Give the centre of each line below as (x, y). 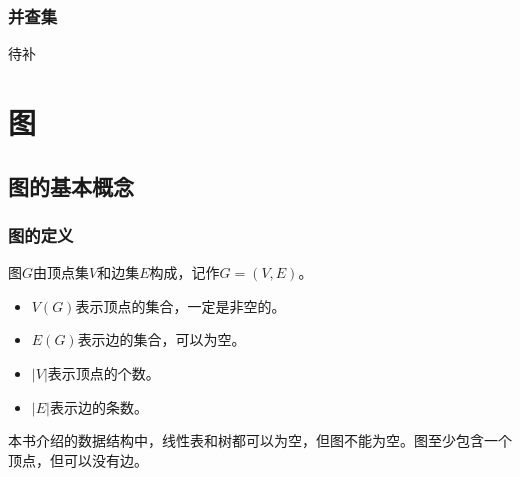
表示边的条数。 (98, 406)
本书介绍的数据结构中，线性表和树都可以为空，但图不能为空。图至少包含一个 (260, 440)
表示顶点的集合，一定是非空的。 (180, 305)
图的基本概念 (71, 185)
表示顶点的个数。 (103, 372)
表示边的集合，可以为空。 (161, 339)
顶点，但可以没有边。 (78, 459)
